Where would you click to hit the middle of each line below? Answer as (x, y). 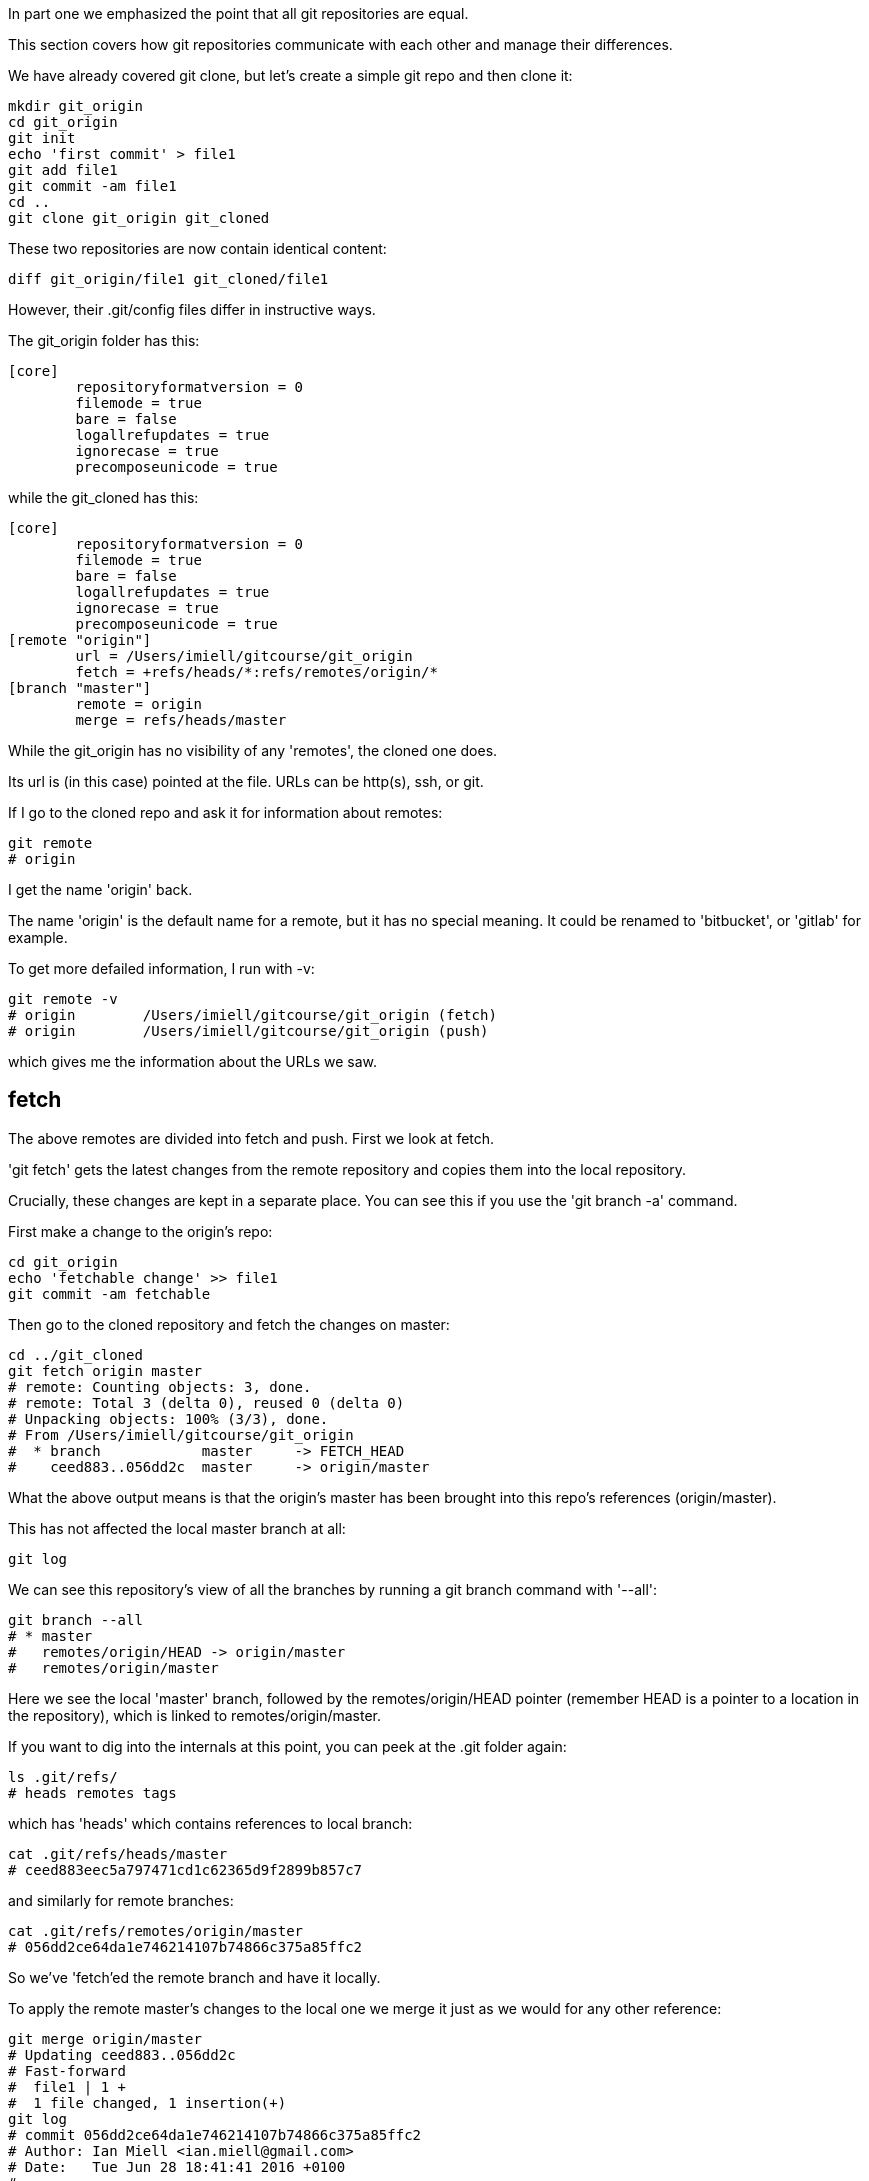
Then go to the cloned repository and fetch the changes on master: (229, 1324)
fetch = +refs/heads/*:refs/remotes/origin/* (256, 672)
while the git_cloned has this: (103, 497)
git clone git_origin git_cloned (139, 218)
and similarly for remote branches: (121, 1900)
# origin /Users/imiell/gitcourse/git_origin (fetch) (252, 1015)
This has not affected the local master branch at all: (177, 1528)
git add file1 (63, 170)
